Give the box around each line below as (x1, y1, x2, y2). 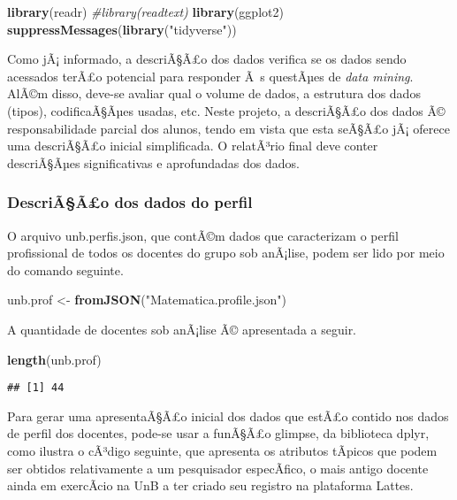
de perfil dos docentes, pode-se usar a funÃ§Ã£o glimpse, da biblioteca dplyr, (7, 424, 430, 442)
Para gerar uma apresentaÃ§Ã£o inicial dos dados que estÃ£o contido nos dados (7, 406, 449, 425)
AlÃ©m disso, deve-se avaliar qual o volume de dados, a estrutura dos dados (7, 84, 421, 103)
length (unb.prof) (7, 350, 102, 368)
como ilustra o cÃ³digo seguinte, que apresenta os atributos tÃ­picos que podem (7, 441, 438, 459)
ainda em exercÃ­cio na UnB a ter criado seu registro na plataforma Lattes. (7, 476, 414, 495)
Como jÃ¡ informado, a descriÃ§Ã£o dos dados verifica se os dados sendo (7, 50, 407, 68)
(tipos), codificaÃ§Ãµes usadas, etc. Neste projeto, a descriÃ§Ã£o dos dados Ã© (7, 101, 446, 119)
